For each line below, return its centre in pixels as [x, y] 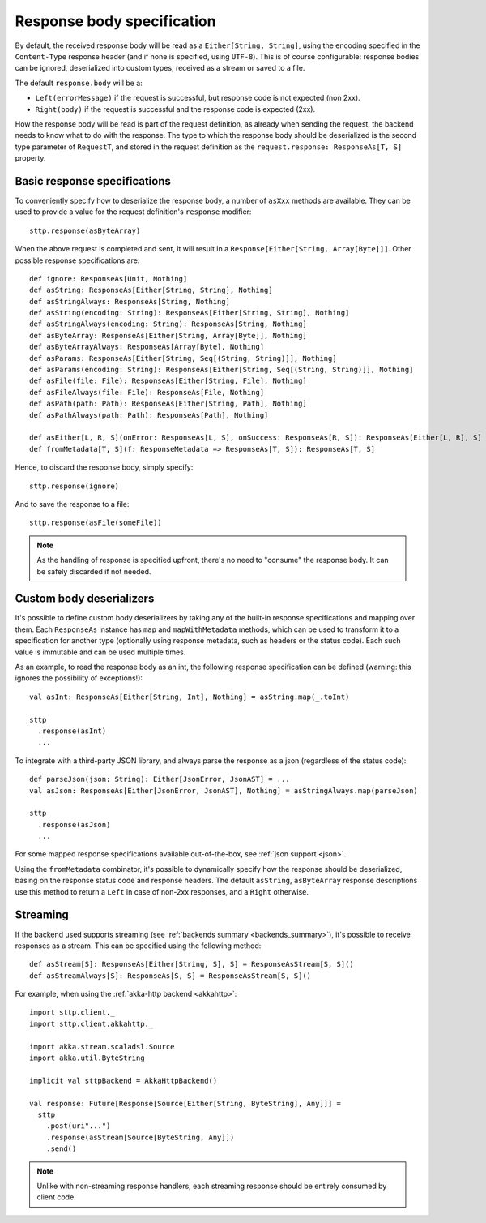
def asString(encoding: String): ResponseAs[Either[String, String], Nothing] [190, 313]
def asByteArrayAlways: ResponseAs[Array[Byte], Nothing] [147, 347]
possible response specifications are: [77, 260]
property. [30, 158]
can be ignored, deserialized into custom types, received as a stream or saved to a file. [160, 68]
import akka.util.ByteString [87, 1058]
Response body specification [115, 21]
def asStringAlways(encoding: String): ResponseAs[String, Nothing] [168, 324]
